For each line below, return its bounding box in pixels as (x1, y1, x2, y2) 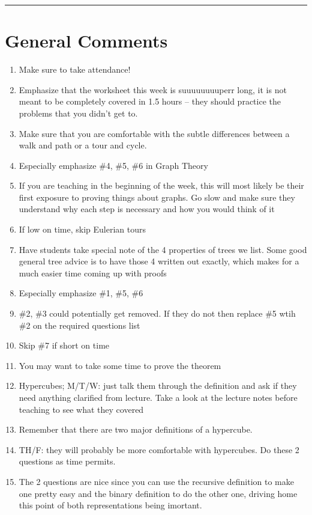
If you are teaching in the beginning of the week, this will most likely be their (19, 179, 304, 192)
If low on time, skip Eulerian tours (19, 223, 146, 236)
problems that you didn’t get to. (19, 106, 138, 119)
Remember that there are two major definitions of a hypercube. (19, 423, 253, 436)
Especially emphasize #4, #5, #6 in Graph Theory (19, 159, 208, 171)
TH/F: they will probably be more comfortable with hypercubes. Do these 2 (19, 443, 299, 456)
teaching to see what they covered (19, 403, 144, 415)
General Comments (5, 28, 168, 53)
